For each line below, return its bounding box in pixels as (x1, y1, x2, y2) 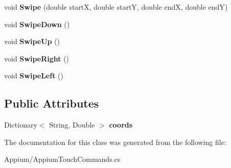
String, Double (49, 119, 95, 130)
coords (109, 119, 133, 130)
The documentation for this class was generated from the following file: (4, 136, 226, 147)
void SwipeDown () (4, 18, 70, 29)
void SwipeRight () (4, 53, 70, 64)
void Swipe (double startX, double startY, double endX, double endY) (4, 2, 228, 12)
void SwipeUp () (4, 36, 60, 47)
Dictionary (4, 119, 37, 130)
